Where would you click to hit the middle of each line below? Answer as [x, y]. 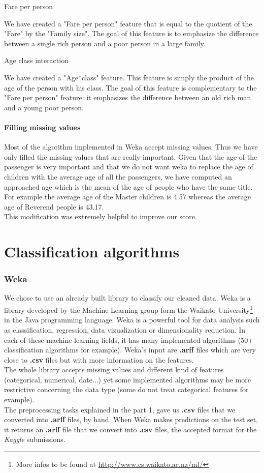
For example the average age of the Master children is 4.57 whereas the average [127, 197]
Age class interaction [36, 60]
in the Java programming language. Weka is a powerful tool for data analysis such [132, 320]
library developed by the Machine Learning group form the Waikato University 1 [128, 309]
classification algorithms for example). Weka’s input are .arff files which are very [130, 350]
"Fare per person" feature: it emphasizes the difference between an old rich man [128, 97]
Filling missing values [42, 127]
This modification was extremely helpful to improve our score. [101, 216]
